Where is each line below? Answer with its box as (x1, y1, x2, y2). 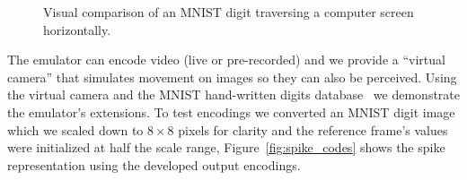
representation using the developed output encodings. (7, 155, 301, 174)
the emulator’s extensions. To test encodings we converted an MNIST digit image (7, 102, 455, 121)
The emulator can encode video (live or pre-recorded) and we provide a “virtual (7, 50, 445, 69)
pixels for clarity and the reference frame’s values (178, 120, 448, 139)
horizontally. (43, 20, 111, 39)
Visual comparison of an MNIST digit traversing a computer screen (43, 3, 414, 21)
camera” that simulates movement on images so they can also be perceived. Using (7, 67, 457, 86)
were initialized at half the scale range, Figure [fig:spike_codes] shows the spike (7, 138, 445, 157)
